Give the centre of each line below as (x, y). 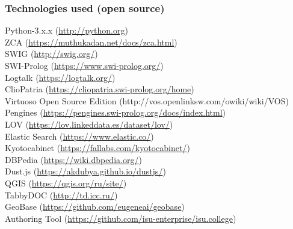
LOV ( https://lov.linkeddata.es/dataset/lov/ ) (89, 124)
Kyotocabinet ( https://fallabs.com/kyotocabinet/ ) (97, 148)
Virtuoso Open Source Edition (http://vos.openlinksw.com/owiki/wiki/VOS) (147, 100)
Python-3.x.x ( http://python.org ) (66, 30)
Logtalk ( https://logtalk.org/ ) (60, 77)
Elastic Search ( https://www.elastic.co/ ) (79, 136)
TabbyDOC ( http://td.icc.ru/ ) (61, 195)
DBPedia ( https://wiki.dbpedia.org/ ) (73, 159)
